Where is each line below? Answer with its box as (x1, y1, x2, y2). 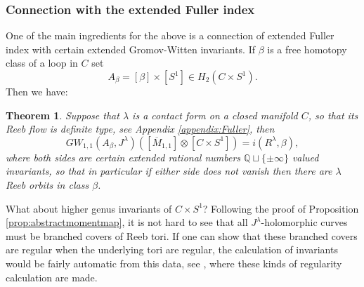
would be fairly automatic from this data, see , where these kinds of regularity (6, 255, 342, 270)
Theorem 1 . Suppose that (6, 107, 119, 122)
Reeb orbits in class (6, 177, 89, 192)
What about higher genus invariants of (6, 201, 172, 215)
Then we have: (6, 84, 68, 98)
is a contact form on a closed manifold (132, 107, 298, 122)
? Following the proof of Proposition (202, 201, 359, 215)
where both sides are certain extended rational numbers (6, 149, 241, 164)
